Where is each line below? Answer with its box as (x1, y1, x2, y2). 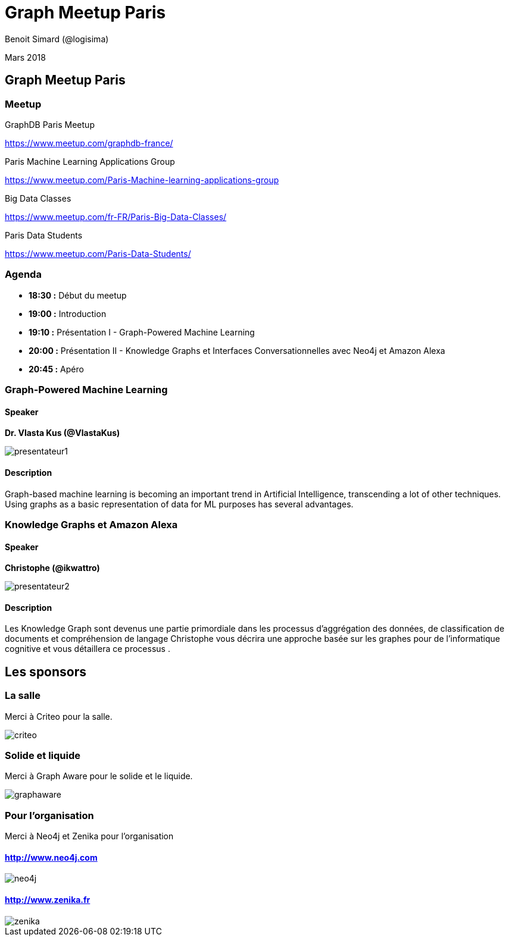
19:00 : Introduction (29, 308, 107, 319)
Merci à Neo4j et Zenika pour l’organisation (5, 831, 174, 842)
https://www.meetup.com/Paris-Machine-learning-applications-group (5, 174, 279, 185)
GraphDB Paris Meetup (5, 119, 95, 130)
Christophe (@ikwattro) (5, 563, 100, 573)
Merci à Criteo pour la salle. (5, 711, 113, 722)
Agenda (5, 268, 42, 281)
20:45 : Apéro (29, 363, 84, 374)
